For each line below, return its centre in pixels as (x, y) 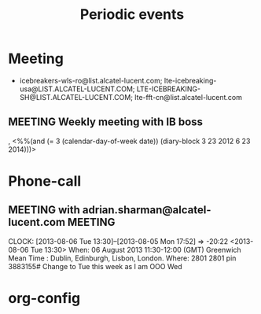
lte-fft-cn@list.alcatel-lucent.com (188, 97)
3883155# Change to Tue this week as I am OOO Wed (95, 266)
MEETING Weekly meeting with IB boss (105, 122)
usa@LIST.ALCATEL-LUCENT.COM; (77, 89)
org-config (44, 298)
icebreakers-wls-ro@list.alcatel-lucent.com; (91, 80)
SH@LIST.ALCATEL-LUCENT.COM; (76, 97)
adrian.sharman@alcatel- (147, 210)
